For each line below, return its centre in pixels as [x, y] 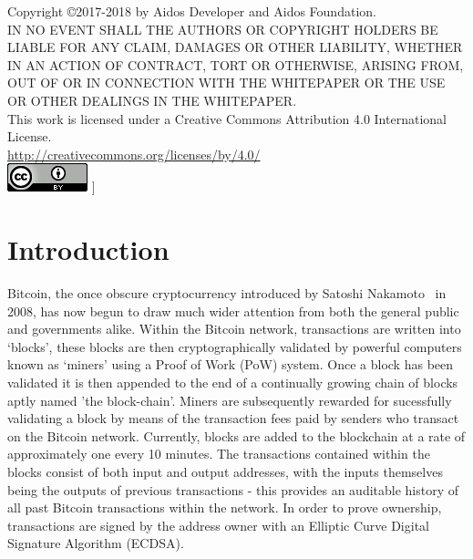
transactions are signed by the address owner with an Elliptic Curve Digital [218, 525]
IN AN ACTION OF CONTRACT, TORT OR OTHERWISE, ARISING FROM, [236, 64]
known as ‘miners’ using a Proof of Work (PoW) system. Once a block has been [231, 364]
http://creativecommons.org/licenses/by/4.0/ [134, 154]
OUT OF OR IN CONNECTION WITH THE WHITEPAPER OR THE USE [226, 83]
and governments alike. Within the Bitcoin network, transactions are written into [234, 329]
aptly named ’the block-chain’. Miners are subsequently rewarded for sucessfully [230, 400]
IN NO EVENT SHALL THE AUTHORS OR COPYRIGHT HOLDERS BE [223, 29]
